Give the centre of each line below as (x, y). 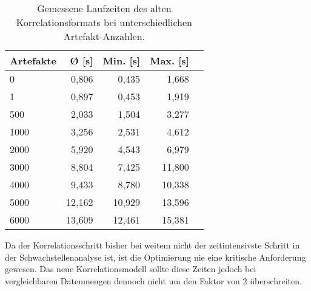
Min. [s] (121, 60)
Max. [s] (169, 60)
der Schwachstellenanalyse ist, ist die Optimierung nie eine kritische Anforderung (155, 257)
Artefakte (33, 60)
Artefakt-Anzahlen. (104, 36)
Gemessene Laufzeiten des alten (104, 8)
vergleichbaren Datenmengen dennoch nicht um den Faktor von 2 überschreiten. (153, 280)
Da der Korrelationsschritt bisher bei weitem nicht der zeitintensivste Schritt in (152, 245)
